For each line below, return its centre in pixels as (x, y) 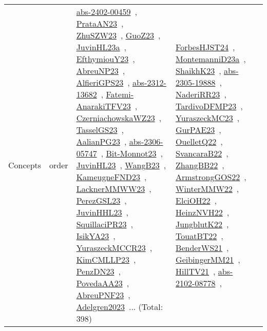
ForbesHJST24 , (205, 47)
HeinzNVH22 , (203, 212)
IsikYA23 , (96, 236)
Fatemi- (120, 94)
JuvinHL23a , (101, 47)
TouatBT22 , (199, 236)
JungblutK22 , (202, 224)
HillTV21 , (196, 271)
